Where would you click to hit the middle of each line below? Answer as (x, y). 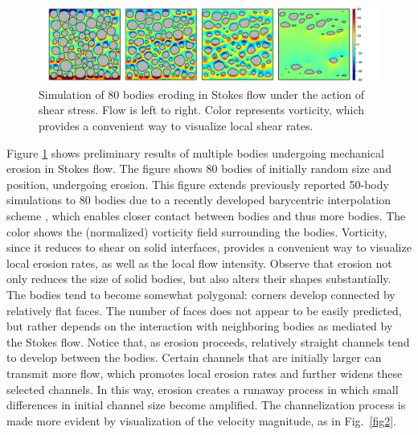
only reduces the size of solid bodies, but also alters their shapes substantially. (199, 279)
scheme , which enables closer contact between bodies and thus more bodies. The (206, 215)
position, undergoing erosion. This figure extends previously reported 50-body (198, 184)
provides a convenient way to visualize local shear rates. (176, 126)
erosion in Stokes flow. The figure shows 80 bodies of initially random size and (199, 168)
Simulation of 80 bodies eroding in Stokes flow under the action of (202, 94)
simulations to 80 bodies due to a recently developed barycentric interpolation (199, 200)
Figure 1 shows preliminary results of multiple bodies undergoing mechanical (195, 152)
